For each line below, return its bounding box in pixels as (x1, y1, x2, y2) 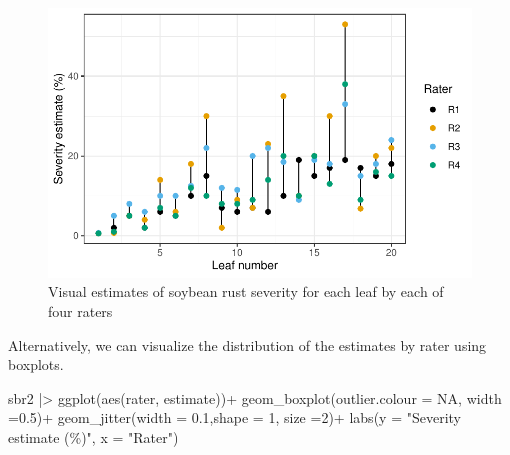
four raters (48, 301, 113, 321)
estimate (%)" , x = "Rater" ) (8, 426, 179, 447)
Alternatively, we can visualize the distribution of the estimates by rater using (8, 334, 487, 355)
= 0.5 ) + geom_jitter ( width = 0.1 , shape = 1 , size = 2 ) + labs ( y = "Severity (8, 407, 461, 428)
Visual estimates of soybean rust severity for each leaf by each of (48, 281, 444, 302)
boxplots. (8, 354, 64, 375)
